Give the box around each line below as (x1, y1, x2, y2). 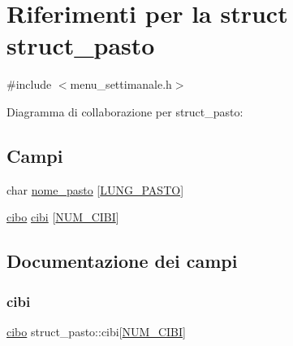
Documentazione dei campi (6, 248, 238, 274)
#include (6, 76, 52, 93)
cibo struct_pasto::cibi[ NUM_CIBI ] (6, 322, 186, 339)
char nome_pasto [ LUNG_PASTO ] (6, 181, 184, 198)
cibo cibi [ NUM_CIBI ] (6, 208, 119, 226)
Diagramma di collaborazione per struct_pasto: (6, 103, 243, 120)
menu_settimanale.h (70, 76, 172, 93)
